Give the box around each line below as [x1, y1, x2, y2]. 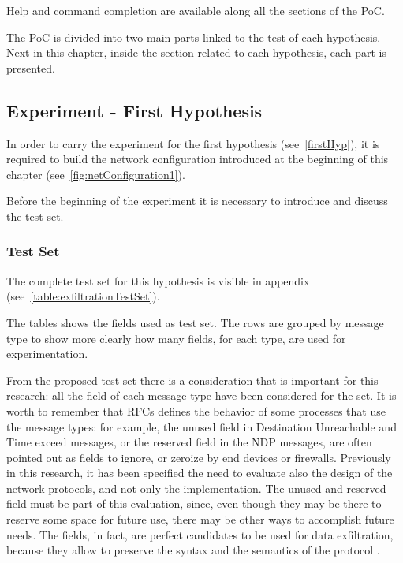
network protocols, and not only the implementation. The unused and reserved [6, 479, 386, 496]
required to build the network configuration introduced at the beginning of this [6, 151, 389, 167]
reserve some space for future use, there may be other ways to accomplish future [6, 511, 394, 528]
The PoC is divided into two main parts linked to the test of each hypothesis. [6, 28, 381, 45]
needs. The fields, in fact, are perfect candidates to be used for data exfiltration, [6, 526, 394, 542]
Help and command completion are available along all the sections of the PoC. [6, 2, 385, 18]
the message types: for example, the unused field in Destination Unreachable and [6, 418, 397, 434]
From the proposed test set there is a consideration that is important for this [6, 371, 379, 388]
